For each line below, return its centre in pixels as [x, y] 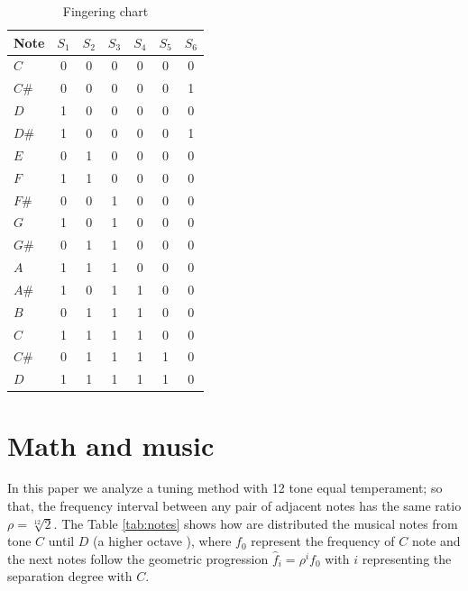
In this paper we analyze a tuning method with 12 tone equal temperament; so [225, 488]
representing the [407, 558]
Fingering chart [106, 11]
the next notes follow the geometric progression [138, 558]
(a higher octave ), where [162, 541]
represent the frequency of [323, 541]
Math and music [111, 445]
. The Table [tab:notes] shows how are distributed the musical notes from [256, 523]
